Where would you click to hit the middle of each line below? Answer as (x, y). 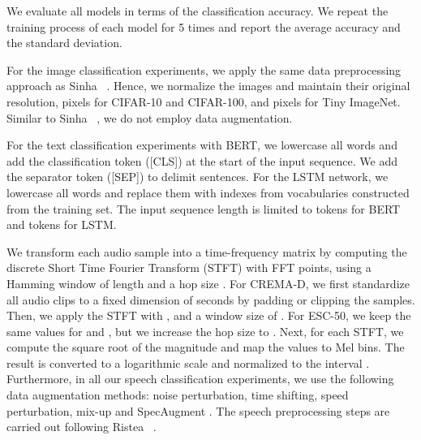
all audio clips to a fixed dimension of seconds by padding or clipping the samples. (211, 299)
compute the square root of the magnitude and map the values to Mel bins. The (206, 347)
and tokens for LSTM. (62, 224)
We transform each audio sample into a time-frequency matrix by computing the (207, 251)
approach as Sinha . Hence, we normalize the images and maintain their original (208, 86)
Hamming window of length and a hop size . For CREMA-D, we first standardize (208, 283)
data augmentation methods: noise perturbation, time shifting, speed (178, 395)
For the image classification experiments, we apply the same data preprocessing (204, 69)
